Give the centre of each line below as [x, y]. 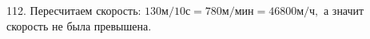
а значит [344, 10]
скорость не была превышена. [79, 25]
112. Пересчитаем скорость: [74, 10]
